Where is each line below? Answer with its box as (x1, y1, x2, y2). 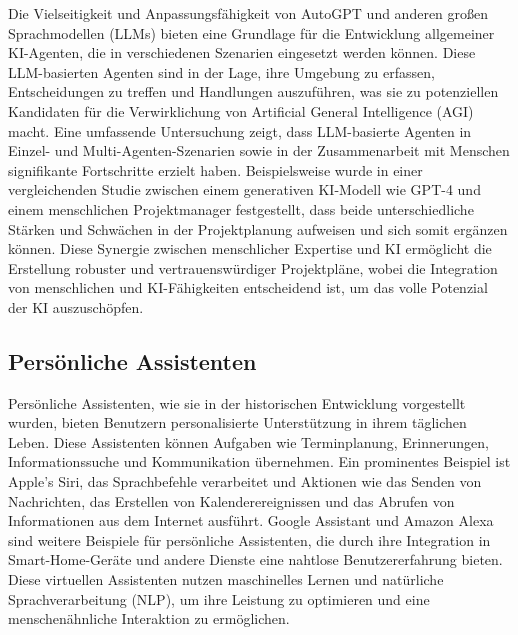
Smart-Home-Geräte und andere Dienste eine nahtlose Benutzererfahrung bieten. (8, 549, 503, 570)
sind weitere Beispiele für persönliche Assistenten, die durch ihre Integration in (8, 529, 491, 550)
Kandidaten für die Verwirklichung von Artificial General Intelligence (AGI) (8, 100, 474, 121)
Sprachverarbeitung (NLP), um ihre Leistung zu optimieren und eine (8, 588, 430, 609)
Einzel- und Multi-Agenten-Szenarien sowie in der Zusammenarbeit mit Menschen (8, 140, 510, 161)
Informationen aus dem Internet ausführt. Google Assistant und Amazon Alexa (8, 510, 494, 531)
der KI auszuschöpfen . (8, 296, 144, 317)
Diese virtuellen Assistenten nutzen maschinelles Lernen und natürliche (8, 569, 444, 590)
